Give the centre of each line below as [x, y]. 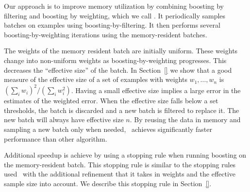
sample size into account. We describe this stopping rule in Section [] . [108, 183]
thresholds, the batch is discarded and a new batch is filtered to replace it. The [122, 110]
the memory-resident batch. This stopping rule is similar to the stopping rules [120, 164]
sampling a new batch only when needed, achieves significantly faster [108, 129]
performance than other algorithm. [56, 138]
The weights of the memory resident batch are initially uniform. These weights [121, 51]
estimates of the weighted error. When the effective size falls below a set [111, 101]
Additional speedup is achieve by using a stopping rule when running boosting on [125, 155]
